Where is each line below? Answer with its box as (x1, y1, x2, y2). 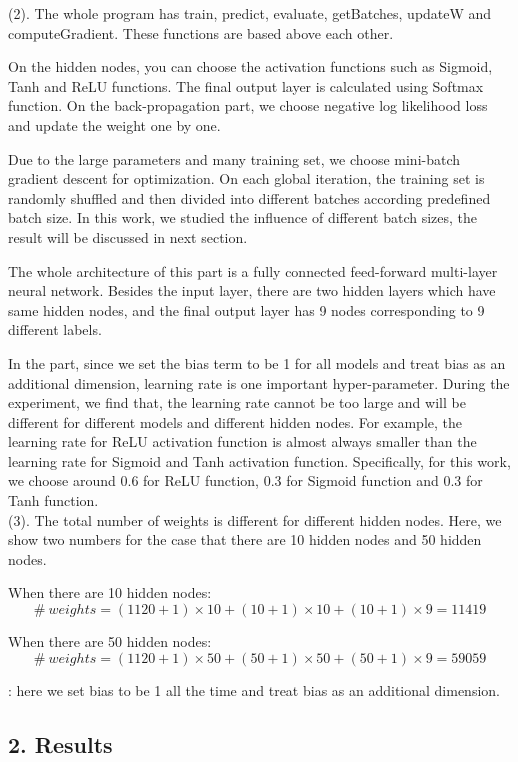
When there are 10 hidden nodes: (8, 582, 212, 603)
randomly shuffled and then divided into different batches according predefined (8, 187, 491, 208)
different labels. (8, 319, 102, 340)
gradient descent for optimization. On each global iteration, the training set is (8, 168, 485, 189)
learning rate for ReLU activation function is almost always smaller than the (8, 431, 477, 452)
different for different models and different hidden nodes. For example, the (8, 411, 463, 432)
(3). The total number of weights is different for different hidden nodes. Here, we (8, 509, 502, 530)
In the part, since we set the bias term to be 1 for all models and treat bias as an (8, 352, 506, 373)
